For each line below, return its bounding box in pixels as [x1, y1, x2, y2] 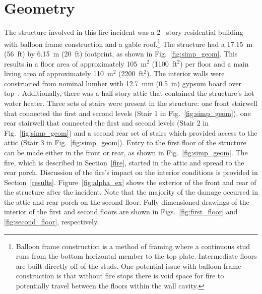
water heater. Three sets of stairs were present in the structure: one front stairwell [4, 97, 257, 108]
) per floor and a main [180, 58, 249, 69]
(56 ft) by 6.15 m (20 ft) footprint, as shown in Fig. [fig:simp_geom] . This [4, 48, 238, 58]
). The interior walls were [146, 68, 225, 79]
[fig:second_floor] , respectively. [4, 216, 99, 227]
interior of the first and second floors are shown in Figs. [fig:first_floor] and [4, 206, 238, 217]
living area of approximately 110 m [4, 68, 113, 79]
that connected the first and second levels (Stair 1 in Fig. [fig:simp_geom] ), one [4, 107, 251, 118]
